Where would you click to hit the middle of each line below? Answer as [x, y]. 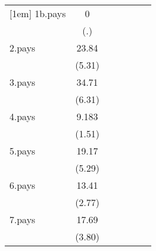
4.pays [22, 116]
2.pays [22, 48]
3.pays [22, 82]
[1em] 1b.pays [38, 13]
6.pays [22, 185]
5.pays [22, 151]
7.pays [22, 219]
